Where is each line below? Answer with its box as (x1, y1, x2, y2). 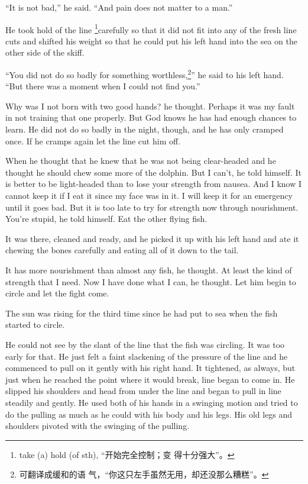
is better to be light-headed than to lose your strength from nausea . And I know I (5, 178, 301, 190)
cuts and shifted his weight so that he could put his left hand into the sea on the (5, 34, 297, 47)
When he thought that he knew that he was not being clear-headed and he (5, 154, 276, 167)
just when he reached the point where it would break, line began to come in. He (5, 373, 295, 385)
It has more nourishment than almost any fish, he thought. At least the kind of (5, 264, 292, 276)
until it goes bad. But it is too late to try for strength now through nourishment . (5, 201, 299, 213)
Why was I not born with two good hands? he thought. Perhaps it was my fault (5, 99, 295, 112)
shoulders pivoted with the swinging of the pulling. (5, 420, 190, 432)
